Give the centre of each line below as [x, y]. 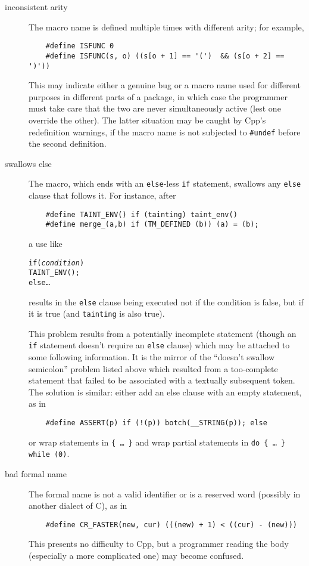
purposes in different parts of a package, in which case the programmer [158, 96]
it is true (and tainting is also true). [97, 313]
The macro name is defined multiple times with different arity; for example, [166, 27]
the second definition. [68, 143]
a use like [46, 243]
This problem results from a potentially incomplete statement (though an [163, 333]
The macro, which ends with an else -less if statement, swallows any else [165, 183]
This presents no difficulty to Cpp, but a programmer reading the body [159, 544]
